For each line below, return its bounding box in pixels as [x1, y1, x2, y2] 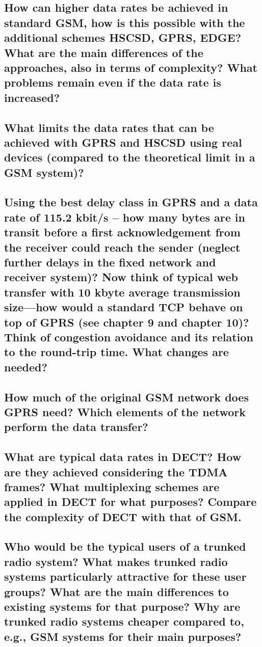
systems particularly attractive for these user [4, 569, 247, 584]
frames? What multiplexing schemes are [4, 478, 220, 494]
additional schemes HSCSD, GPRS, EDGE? [4, 30, 242, 45]
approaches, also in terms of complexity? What [4, 59, 257, 75]
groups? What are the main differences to [4, 583, 229, 599]
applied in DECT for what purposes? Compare [4, 494, 257, 509]
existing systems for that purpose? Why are [4, 599, 241, 614]
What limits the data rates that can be [4, 119, 214, 135]
